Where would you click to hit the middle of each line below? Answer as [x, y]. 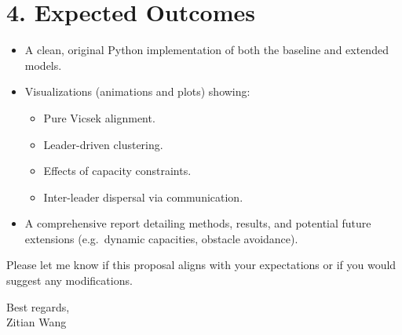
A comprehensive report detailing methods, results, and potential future [198, 223]
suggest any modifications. [69, 280]
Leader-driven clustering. [103, 144]
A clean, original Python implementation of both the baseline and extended [206, 50]
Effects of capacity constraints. [117, 171]
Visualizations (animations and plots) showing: [137, 91]
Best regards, [38, 306]
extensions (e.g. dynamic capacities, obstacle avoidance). [161, 238]
